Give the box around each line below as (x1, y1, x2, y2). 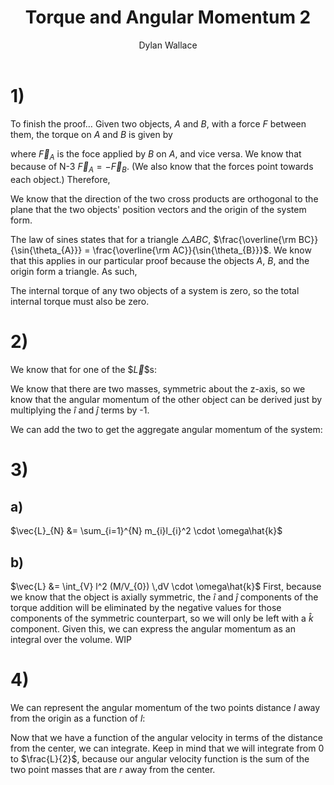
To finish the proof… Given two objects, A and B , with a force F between (10, 117, 307, 130)
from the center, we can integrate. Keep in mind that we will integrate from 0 (10, 742, 325, 754)
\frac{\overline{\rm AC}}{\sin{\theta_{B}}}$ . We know (92, 244, 312, 256)
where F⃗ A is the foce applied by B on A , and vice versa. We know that (10, 147, 302, 162)
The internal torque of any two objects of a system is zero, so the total (10, 285, 300, 297)
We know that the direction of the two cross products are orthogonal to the (10, 193, 319, 205)
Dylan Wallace (138, 39, 198, 51)
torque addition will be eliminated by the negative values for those (10, 602, 282, 614)
